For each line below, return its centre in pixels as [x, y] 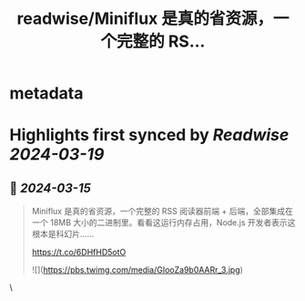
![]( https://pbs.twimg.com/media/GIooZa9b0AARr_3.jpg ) [137, 270]
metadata [46, 93]
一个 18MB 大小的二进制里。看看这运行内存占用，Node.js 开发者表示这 [163, 223]
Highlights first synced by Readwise [149, 135]
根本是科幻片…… [62, 234]
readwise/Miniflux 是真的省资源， [145, 19]
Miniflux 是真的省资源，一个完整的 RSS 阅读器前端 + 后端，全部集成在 [162, 212]
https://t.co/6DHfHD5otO [79, 253]
